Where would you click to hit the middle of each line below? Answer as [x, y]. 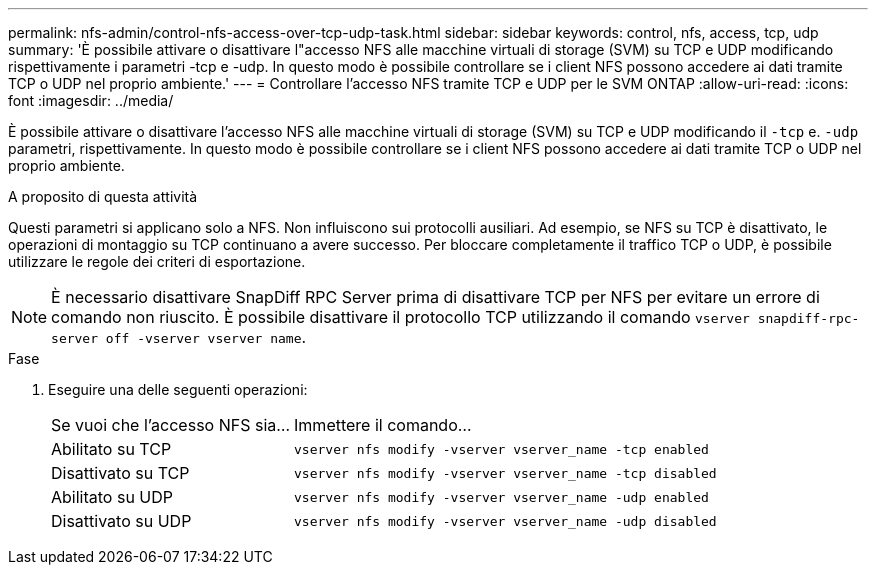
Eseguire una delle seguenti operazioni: [178, 389]
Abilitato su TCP [111, 449]
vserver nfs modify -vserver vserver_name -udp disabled [505, 521]
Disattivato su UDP [121, 521]
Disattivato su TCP [120, 473]
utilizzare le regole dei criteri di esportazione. [157, 261]
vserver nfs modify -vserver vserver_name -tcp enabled [501, 449]
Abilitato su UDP [112, 497]
